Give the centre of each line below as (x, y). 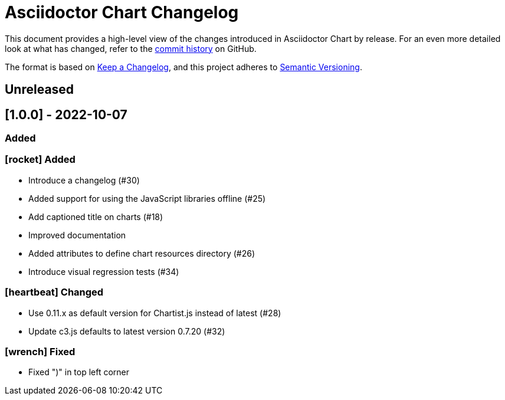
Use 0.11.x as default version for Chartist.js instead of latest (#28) (155, 313)
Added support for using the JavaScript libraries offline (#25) (147, 198)
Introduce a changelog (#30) (84, 180)
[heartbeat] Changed (54, 292)
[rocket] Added (40, 160)
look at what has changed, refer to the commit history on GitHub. (131, 48)
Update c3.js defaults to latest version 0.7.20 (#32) (127, 331)
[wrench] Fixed (40, 351)
